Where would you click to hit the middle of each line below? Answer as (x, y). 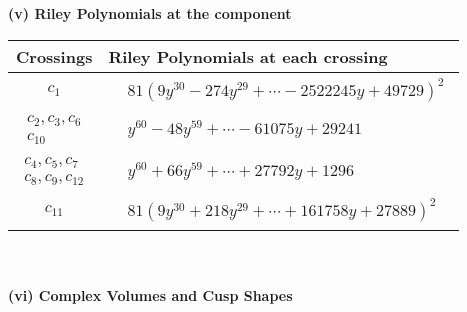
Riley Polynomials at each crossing (248, 56)
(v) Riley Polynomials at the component (150, 13)
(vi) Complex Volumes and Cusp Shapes (150, 294)
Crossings (54, 56)
